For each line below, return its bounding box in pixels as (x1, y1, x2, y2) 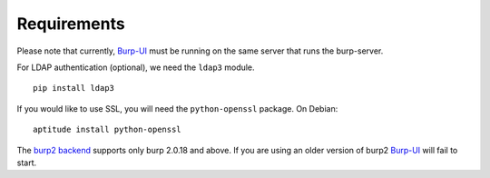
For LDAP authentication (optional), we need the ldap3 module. (16, 62, 255, 73)
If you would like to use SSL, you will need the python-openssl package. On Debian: (16, 103, 338, 114)
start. (16, 157, 37, 168)
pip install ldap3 (33, 83, 115, 94)
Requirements (16, 14, 126, 34)
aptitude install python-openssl (33, 124, 181, 135)
